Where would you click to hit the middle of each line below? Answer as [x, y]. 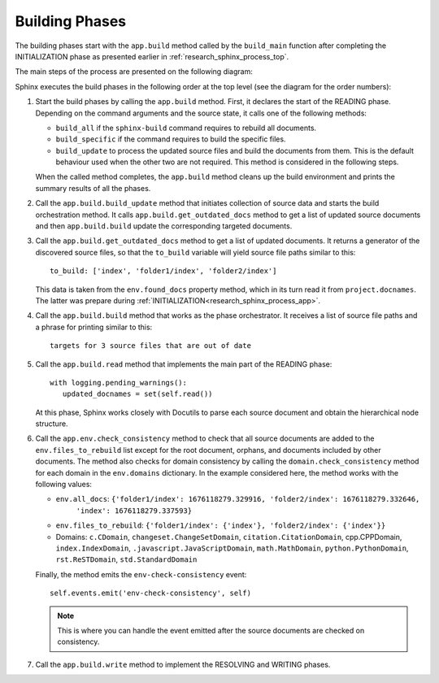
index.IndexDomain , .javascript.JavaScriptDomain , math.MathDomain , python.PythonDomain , [232, 548]
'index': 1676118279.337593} [134, 511]
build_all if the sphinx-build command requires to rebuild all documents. [186, 128]
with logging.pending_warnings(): [118, 383]
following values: [64, 485]
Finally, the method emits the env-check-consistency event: [141, 574]
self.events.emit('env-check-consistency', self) [151, 593]
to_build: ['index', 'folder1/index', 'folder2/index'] [163, 271]
